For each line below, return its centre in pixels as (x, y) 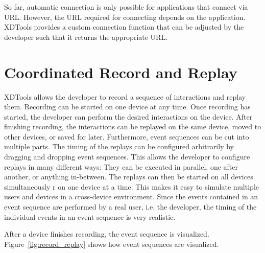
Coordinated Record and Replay (121, 72)
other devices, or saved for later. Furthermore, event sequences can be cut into (127, 136)
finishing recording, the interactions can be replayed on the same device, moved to (133, 126)
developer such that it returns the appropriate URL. (86, 37)
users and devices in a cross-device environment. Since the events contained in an (131, 197)
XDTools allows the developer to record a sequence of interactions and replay (125, 96)
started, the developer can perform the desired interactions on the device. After (128, 116)
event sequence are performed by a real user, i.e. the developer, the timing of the (130, 207)
